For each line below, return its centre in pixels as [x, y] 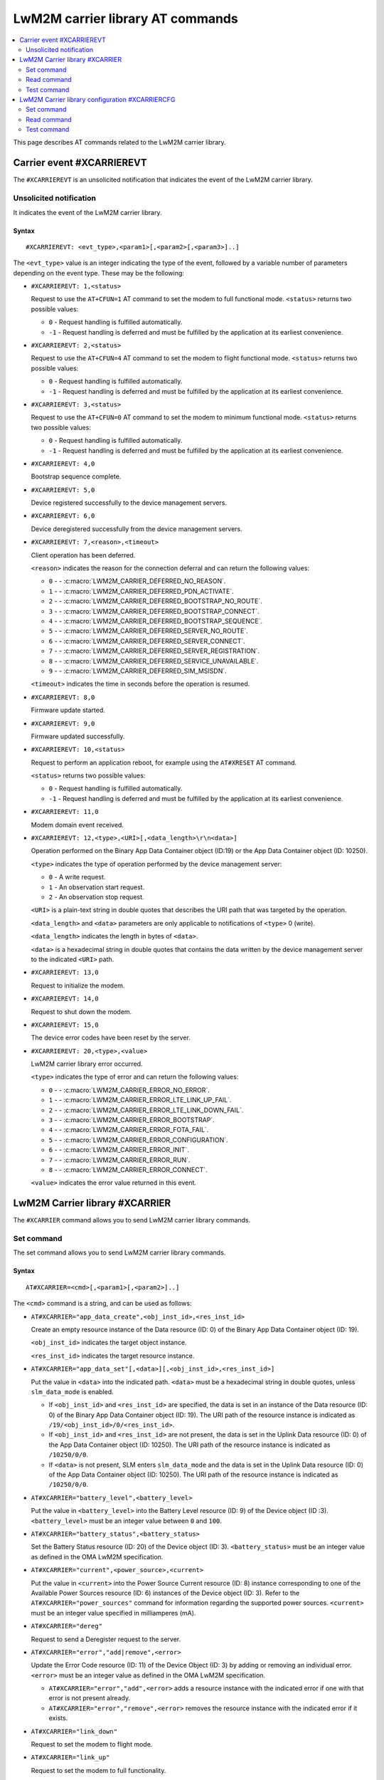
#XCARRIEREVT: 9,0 [63, 723]
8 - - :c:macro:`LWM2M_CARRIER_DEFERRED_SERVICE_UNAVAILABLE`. [154, 661]
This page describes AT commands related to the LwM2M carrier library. [120, 142]
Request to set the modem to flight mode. [92, 1744]
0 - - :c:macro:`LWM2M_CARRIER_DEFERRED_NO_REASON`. [137, 581]
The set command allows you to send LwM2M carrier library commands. [119, 1252]
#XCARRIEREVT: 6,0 [63, 516]
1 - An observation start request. [97, 887]
